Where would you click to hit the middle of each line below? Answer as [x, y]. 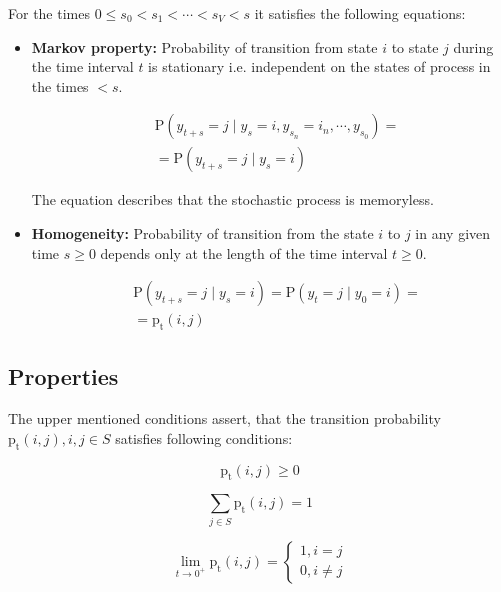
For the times [49, 13]
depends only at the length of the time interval [244, 252]
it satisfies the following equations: [360, 13]
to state [415, 46]
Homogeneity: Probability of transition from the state [202, 233]
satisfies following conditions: [204, 437]
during [473, 46]
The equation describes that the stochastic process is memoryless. [232, 199]
